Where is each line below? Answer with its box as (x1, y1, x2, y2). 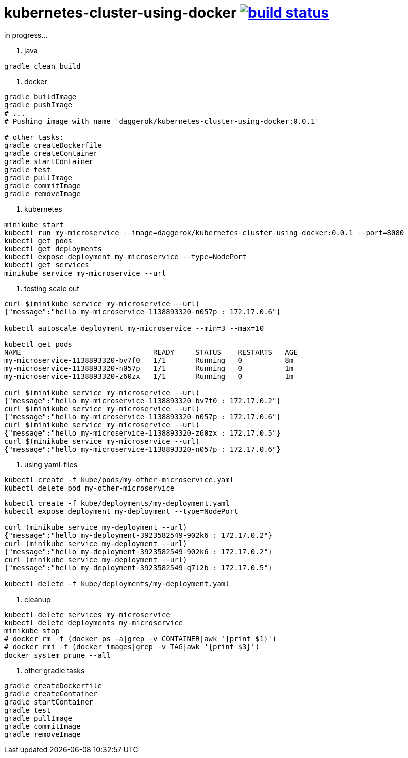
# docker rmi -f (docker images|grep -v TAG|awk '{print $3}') (4, 642, 260, 651)
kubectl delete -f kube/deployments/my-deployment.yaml (4, 579, 230, 588)
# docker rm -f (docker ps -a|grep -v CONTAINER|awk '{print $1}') (4, 634, 277, 643)
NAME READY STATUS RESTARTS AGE (4, 348, 298, 356)
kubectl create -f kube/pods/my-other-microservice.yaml (4, 475, 234, 484)
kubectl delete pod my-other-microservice (4, 483, 175, 492)
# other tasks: (4, 133, 64, 141)
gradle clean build (4, 62, 81, 70)
